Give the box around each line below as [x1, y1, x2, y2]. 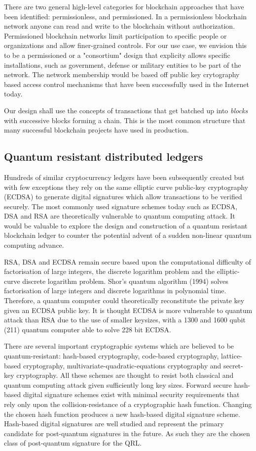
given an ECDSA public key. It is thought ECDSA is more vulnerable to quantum [4, 305, 253, 315]
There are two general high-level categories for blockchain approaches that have [4, 1, 244, 11]
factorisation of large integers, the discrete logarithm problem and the [4, 266, 215, 276]
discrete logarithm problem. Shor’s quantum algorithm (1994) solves [22, 275, 228, 286]
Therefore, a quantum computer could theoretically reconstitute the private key [4, 295, 245, 306]
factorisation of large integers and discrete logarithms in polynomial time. [4, 285, 226, 296]
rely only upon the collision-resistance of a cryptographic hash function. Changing [4, 399, 252, 409]
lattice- [221, 351, 242, 361]
